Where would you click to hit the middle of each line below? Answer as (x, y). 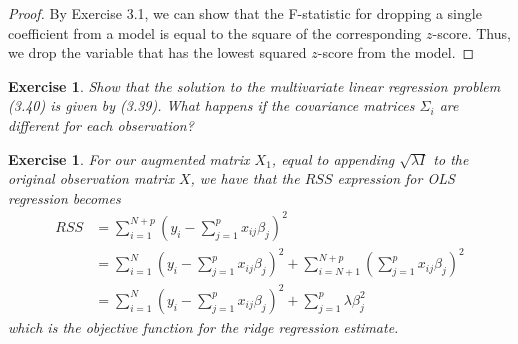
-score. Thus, (471, 32)
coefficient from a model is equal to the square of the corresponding (215, 32)
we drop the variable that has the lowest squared (157, 52)
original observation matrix (91, 178)
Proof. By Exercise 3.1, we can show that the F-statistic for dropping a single (245, 13)
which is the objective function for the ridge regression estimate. (203, 326)
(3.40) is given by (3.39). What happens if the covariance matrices (211, 105)
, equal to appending (333, 158)
